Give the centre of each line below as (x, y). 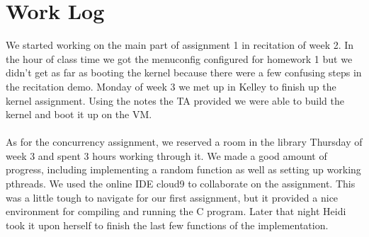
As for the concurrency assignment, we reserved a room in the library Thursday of (184, 142)
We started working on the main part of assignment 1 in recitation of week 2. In (180, 45)
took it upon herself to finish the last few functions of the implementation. (167, 225)
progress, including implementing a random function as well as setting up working (183, 169)
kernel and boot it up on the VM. (79, 114)
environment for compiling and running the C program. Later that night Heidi (176, 211)
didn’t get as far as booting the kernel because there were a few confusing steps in (184, 73)
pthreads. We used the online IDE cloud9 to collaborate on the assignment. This (181, 184)
